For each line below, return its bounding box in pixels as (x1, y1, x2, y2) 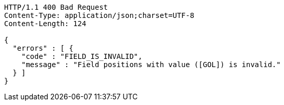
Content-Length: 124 (4, 19, 87, 28)
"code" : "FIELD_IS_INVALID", (21, 52, 143, 60)
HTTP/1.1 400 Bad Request (4, 3, 108, 11)
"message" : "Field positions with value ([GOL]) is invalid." (21, 60, 281, 69)
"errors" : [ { (12, 44, 73, 52)
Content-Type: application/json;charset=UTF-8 (4, 11, 194, 19)
